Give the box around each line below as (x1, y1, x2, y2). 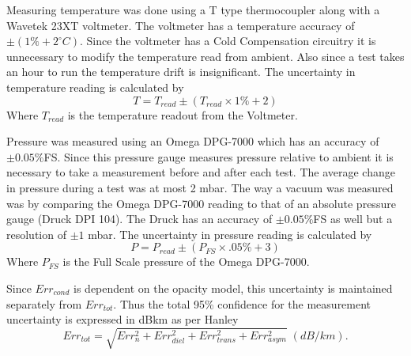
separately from (6, 295, 82, 312)
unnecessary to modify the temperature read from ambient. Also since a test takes (6, 47, 405, 64)
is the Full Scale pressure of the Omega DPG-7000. (62, 253, 310, 270)
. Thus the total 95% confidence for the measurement (113, 295, 371, 312)
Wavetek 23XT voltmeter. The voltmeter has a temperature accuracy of (6, 17, 355, 33)
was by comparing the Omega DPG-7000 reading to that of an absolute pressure (6, 195, 396, 211)
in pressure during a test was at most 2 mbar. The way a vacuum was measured (6, 179, 394, 195)
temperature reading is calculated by (6, 78, 184, 95)
